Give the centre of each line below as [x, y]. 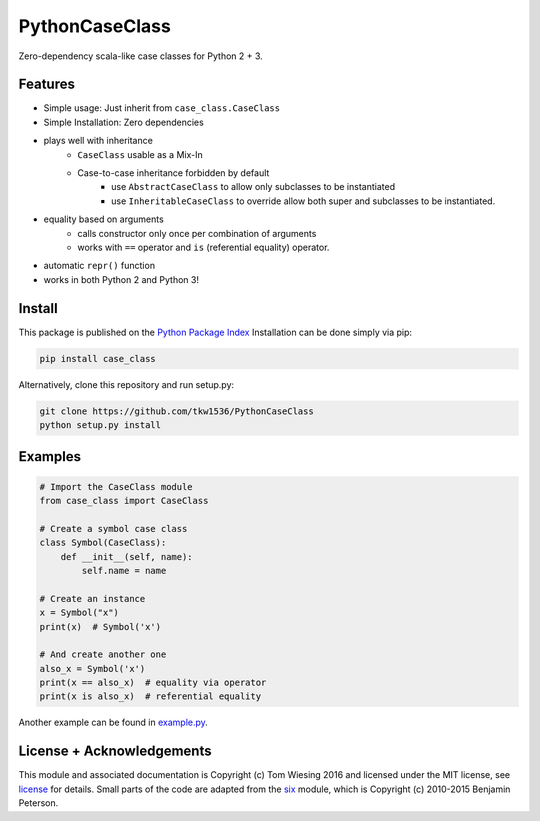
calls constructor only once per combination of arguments [197, 233]
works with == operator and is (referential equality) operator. [203, 247]
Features [46, 84]
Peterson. [38, 803]
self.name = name [124, 570]
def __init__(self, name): [127, 556]
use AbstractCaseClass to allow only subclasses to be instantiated [253, 187]
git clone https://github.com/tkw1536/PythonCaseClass [176, 411]
